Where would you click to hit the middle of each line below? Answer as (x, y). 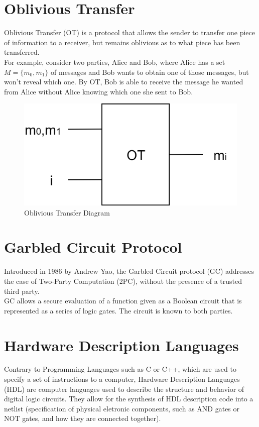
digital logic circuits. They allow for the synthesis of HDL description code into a (129, 399)
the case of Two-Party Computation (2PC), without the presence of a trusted (123, 281)
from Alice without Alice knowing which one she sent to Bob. (99, 91)
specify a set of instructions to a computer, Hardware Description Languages (122, 379)
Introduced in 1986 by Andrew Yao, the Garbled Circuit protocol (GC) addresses (129, 271)
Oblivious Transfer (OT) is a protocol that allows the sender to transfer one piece (130, 32)
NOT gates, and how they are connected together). (83, 418)
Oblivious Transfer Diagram (67, 212)
